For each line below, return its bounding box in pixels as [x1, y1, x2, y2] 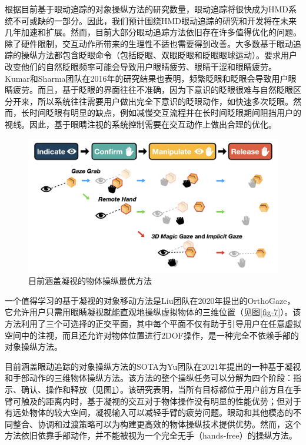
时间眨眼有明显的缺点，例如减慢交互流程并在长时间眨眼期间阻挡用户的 [29, 106, 301, 119]
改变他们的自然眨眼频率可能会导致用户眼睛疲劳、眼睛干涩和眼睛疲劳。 [5, 60, 277, 72]
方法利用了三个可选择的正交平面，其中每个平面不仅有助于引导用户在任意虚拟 [5, 317, 301, 330]
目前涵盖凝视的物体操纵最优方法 [28, 275, 152, 287]
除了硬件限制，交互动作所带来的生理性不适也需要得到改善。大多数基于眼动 [5, 37, 293, 49]
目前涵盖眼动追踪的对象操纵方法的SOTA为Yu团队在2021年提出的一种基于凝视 [5, 360, 301, 372]
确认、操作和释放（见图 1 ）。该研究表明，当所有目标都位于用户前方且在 [21, 383, 293, 396]
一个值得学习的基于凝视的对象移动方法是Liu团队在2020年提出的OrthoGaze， [5, 294, 295, 306]
